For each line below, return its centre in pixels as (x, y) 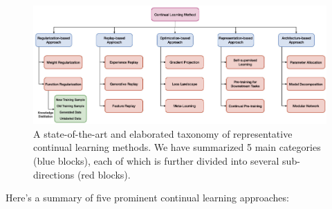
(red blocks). (104, 174)
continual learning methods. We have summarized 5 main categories (177, 147)
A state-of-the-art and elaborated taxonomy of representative (163, 133)
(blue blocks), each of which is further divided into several (156, 160)
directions (54, 174)
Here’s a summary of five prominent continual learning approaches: (147, 198)
